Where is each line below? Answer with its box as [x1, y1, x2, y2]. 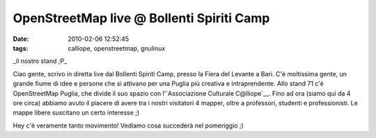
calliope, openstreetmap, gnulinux [68, 44, 166, 52]
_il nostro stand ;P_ [13, 57, 68, 65]
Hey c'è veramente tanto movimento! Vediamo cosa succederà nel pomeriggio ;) [13, 121, 244, 130]
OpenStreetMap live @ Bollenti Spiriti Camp [13, 10, 270, 26]
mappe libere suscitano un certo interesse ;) [13, 108, 140, 117]
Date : [13, 35, 29, 43]
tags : [13, 44, 29, 52]
